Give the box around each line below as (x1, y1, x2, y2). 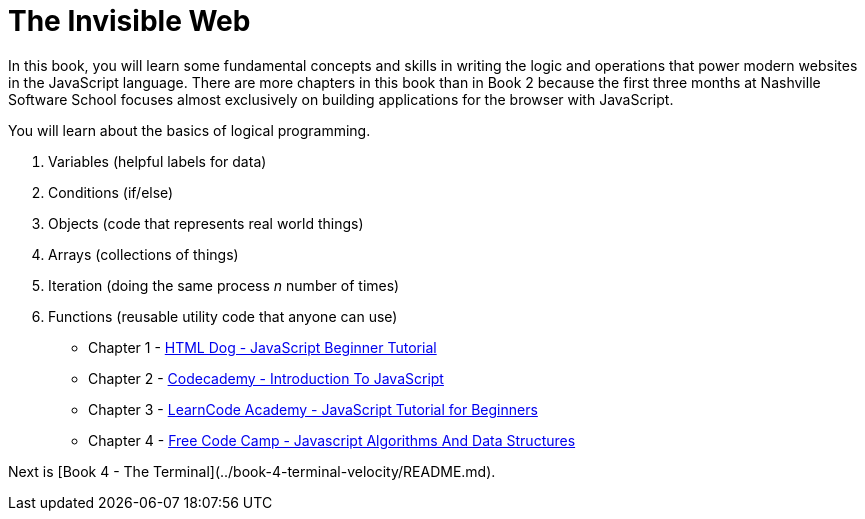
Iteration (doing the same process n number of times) (48, 276, 400, 294)
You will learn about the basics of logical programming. (8, 121, 371, 139)
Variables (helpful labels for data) (48, 152, 267, 170)
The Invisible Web (8, 4, 251, 38)
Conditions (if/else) (48, 183, 174, 201)
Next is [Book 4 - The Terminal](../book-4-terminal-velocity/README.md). (8, 462, 496, 480)
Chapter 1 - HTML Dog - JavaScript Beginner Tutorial (88, 338, 437, 356)
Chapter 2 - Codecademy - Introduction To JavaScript (88, 369, 444, 387)
